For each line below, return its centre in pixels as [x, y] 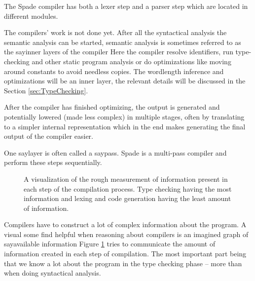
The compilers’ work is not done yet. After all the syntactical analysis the [115, 32]
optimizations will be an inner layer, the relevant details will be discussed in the [125, 81]
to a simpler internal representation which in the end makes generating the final [125, 126]
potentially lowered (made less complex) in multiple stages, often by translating [124, 116]
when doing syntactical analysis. [53, 273]
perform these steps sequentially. [53, 162]
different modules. [31, 16]
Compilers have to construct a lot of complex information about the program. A [125, 224]
